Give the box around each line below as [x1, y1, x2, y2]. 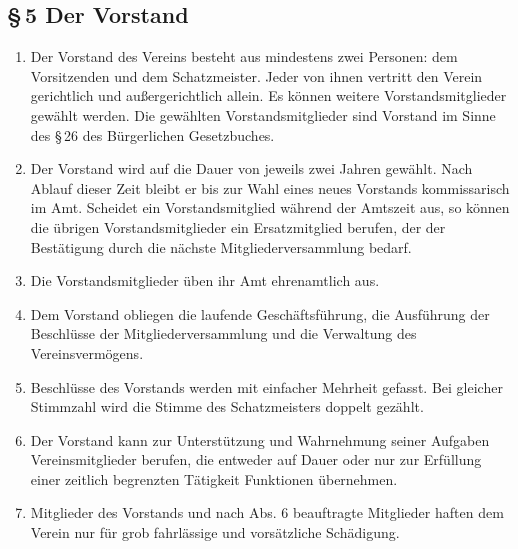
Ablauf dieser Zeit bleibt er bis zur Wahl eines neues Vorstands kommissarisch [30, 177, 510, 198]
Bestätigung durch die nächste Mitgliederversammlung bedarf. [30, 236, 412, 257]
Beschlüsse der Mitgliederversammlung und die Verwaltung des [30, 323, 417, 344]
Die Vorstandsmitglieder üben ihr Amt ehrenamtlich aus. [30, 270, 380, 291]
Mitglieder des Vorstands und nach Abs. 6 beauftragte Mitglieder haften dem [30, 502, 504, 523]
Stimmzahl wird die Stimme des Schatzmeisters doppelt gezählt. [30, 396, 424, 417]
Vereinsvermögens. [30, 342, 144, 363]
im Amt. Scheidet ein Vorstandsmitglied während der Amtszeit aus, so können [30, 197, 510, 218]
